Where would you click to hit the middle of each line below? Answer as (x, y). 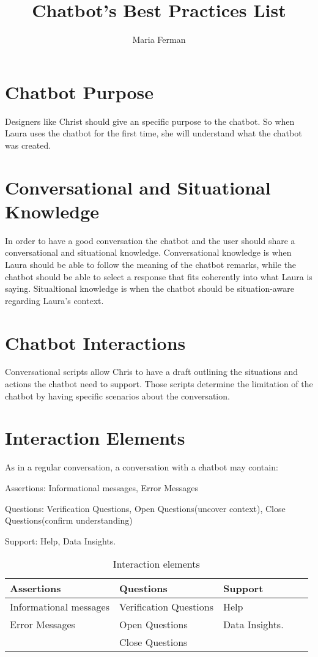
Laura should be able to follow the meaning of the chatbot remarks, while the (151, 264)
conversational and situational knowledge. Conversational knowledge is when (148, 252)
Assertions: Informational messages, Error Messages (102, 487)
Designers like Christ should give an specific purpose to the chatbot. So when (150, 121)
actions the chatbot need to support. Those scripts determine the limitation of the (159, 384)
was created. (28, 145)
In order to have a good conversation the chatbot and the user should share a (150, 240)
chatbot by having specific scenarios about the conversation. (117, 395)
